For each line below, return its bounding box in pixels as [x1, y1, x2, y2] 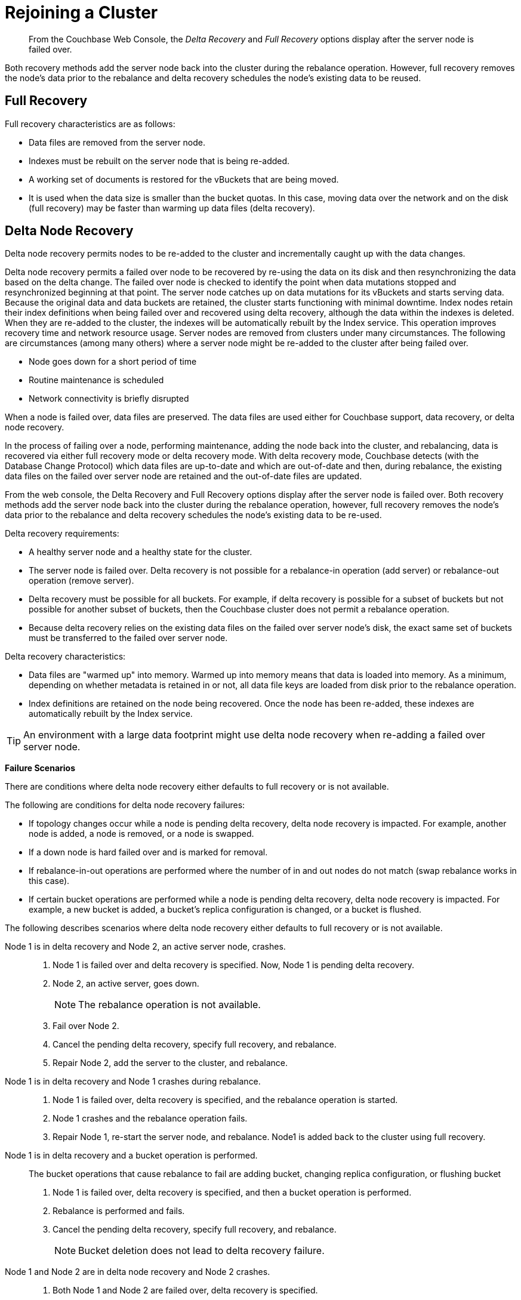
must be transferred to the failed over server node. [29, 633, 228, 643]
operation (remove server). [29, 575, 134, 586]
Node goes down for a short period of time [29, 356, 197, 367]
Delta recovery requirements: [5, 528, 119, 539]
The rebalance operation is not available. [78, 999, 261, 1011]
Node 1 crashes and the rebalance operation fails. [53, 1113, 248, 1124]
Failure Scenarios [5, 763, 76, 774]
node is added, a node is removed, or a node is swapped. [29, 828, 254, 839]
